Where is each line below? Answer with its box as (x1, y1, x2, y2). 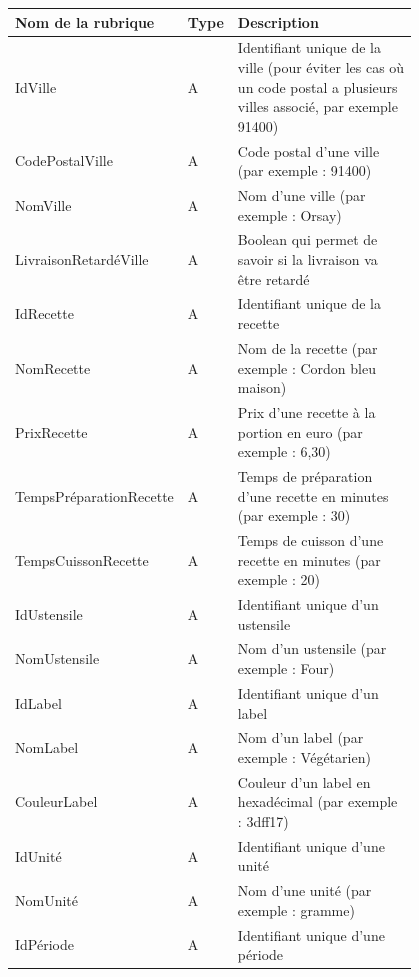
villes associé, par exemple (237, 96, 398, 117)
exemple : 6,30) (237, 441, 331, 462)
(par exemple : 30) (237, 505, 351, 526)
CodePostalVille (15, 150, 113, 171)
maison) (237, 377, 287, 398)
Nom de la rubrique (15, 11, 155, 32)
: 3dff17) (237, 810, 289, 831)
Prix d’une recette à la (237, 401, 376, 422)
